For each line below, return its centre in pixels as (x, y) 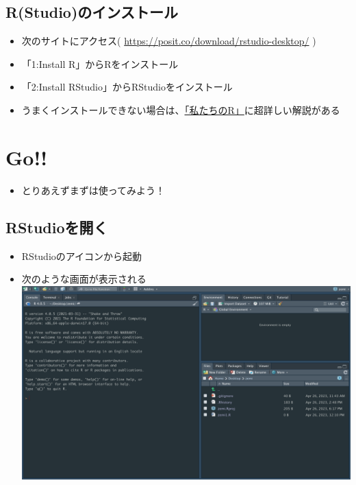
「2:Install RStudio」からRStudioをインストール (127, 87)
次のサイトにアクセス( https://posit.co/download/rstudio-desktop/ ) (169, 41)
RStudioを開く (57, 227)
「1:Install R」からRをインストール (100, 63)
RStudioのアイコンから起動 (82, 256)
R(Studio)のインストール (92, 12)
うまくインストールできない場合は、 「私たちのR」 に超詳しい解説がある (181, 109)
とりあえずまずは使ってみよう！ (93, 190)
